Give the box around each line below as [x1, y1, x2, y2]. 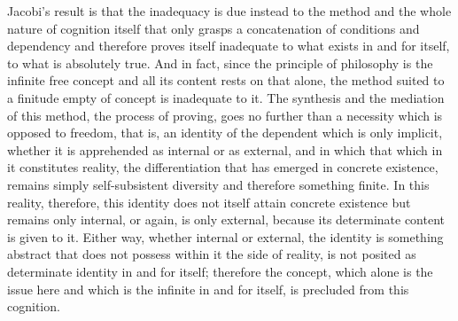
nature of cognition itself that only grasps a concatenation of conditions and [7, 19, 420, 37]
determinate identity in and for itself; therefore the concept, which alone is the [7, 262, 433, 280]
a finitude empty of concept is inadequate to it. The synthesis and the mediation [7, 88, 445, 106]
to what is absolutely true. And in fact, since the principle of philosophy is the [7, 53, 433, 72]
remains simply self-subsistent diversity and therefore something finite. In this [7, 175, 430, 193]
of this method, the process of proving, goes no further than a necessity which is [7, 106, 443, 124]
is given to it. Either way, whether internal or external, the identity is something [7, 227, 444, 246]
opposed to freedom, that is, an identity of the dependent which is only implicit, [7, 123, 443, 142]
